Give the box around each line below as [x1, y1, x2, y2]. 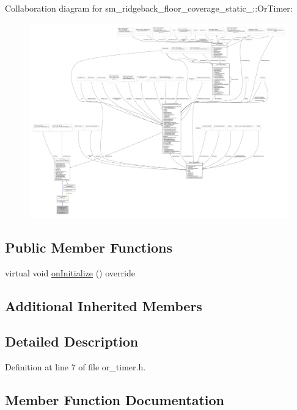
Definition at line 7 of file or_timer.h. [5, 361, 146, 373]
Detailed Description [5, 332, 139, 351]
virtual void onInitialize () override [5, 266, 135, 279]
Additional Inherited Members [5, 296, 202, 315]
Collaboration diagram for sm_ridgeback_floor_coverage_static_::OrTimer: [5, 2, 293, 14]
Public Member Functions [5, 237, 172, 256]
